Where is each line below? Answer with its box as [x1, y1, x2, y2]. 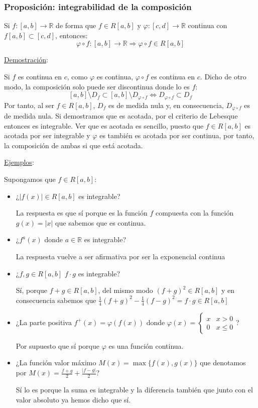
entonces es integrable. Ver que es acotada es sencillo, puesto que [4, 120, 204, 131]
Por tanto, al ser [4, 99, 54, 110]
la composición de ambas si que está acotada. [4, 140, 143, 150]
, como [67, 71, 88, 81]
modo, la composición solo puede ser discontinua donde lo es [4, 81, 190, 91]
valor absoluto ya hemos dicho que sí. [16, 394, 131, 404]
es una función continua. [108, 340, 184, 351]
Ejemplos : [4, 157, 34, 167]
